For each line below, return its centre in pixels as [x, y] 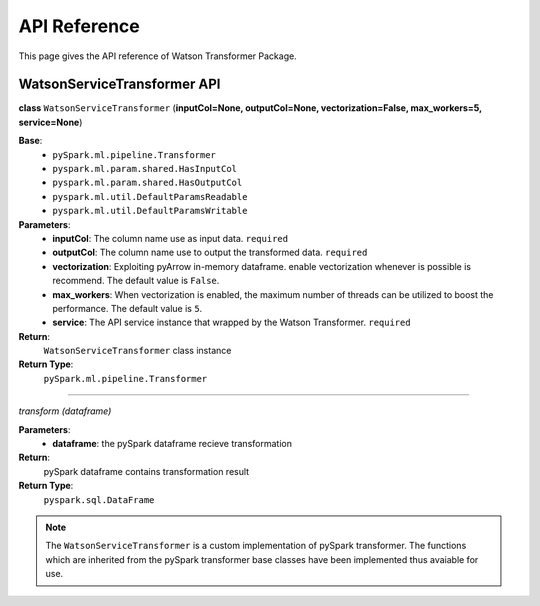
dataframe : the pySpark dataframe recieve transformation [172, 444]
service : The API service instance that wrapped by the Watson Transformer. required [231, 322]
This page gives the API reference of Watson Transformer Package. [157, 56]
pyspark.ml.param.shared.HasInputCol [145, 169]
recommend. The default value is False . [136, 281]
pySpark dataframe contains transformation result [146, 471]
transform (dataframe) [65, 411]
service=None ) [50, 122]
